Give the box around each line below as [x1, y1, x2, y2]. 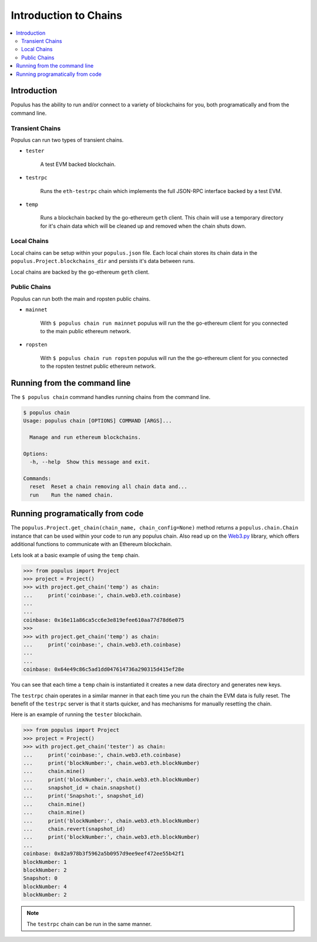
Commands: [23, 475, 52, 482]
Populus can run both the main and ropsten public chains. [11, 295, 151, 302]
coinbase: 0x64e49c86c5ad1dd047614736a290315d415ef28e [23, 666, 184, 673]
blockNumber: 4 [23, 883, 67, 890]
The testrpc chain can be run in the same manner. [26, 920, 152, 927]
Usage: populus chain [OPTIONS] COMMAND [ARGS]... [23, 418, 173, 424]
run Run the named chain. [29, 491, 114, 498]
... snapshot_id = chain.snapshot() [23, 784, 141, 791]
